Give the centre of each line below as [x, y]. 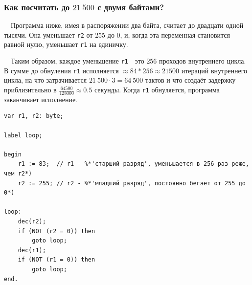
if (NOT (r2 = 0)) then [57, 231]
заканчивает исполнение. [41, 99]
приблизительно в [30, 90]
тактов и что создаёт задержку [190, 80]
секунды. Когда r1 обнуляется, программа [157, 90]
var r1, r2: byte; [34, 116]
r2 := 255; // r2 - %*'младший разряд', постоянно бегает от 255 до [132, 183]
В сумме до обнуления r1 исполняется [61, 70]
